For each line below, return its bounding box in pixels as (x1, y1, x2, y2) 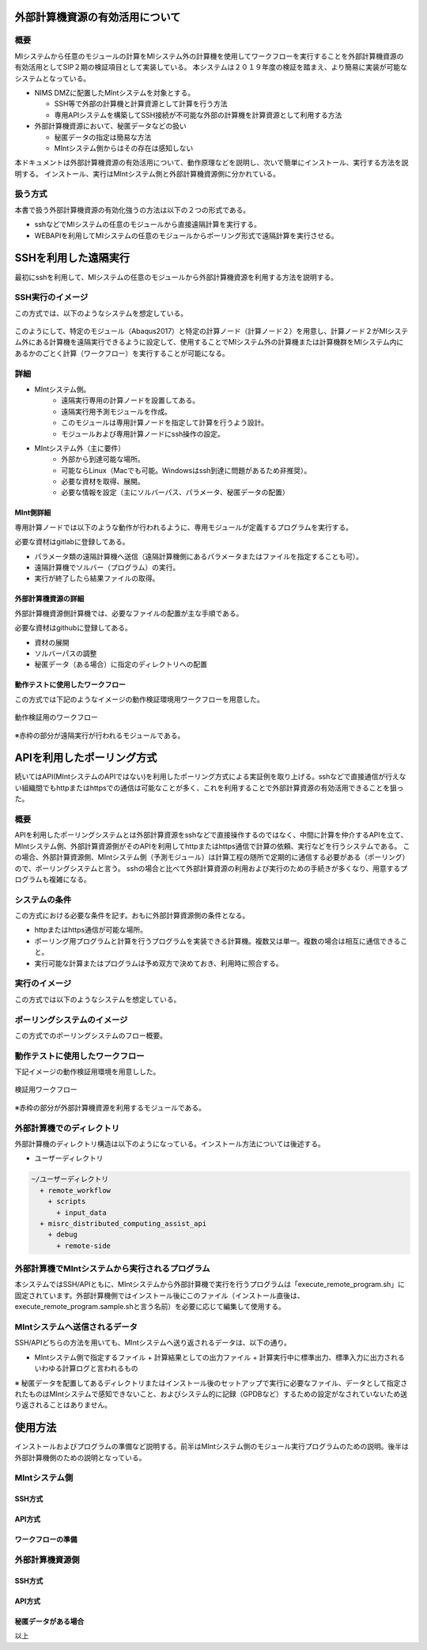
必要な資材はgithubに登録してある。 (14, 623, 132, 633)
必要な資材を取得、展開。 (61, 477, 145, 486)
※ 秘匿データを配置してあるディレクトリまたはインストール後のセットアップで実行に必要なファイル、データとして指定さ (14, 1378, 408, 1387)
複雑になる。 (48, 874, 91, 884)
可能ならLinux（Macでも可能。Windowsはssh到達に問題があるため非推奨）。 (61, 465, 312, 475)
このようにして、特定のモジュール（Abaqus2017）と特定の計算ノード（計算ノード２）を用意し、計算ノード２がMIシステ (14, 327, 409, 336)
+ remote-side (56, 1241, 111, 1250)
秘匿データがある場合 (14, 1616, 85, 1625)
